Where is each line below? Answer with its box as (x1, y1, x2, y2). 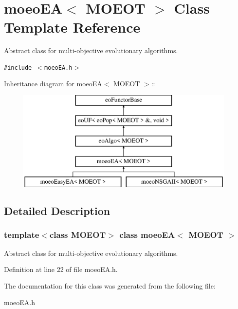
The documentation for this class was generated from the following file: (4, 280, 216, 290)
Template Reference (4, 17, 141, 37)
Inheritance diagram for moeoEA (4, 78, 102, 88)
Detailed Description (4, 203, 110, 218)
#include (4, 64, 32, 71)
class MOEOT (49, 229, 106, 241)
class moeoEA (119, 229, 175, 241)
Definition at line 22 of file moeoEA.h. (4, 264, 118, 274)
